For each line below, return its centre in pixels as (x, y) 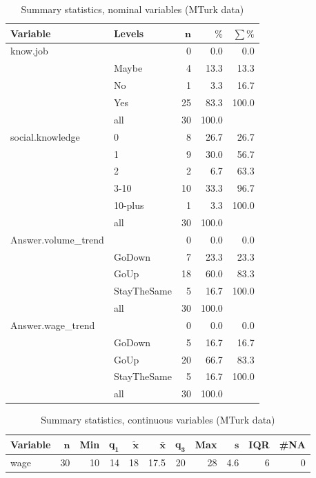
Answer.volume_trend (57, 239)
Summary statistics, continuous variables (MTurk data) (158, 420)
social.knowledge (45, 136)
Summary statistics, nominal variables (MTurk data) (132, 9)
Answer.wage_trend (53, 325)
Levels (129, 33)
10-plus (129, 205)
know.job (29, 51)
